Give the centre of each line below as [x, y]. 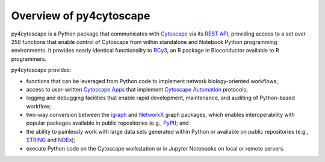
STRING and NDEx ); [51, 140]
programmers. [29, 59]
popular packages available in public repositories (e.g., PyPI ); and [107, 123]
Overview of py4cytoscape [81, 16]
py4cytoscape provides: [41, 70]
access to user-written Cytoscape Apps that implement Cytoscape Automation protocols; [137, 89]
